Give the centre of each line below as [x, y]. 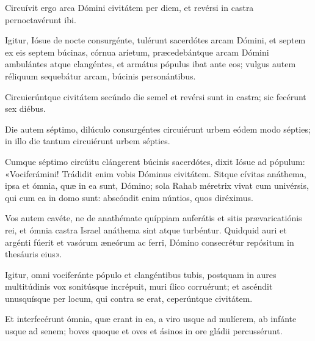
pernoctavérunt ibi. [41, 19]
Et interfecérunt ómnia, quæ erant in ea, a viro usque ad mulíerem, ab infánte [151, 319]
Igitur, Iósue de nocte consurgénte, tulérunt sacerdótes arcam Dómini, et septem [155, 40]
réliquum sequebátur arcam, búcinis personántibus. [100, 75]
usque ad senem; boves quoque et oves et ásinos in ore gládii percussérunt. [144, 331]
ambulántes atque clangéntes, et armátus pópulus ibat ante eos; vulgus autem [150, 64]
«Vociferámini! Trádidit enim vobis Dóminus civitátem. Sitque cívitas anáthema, [156, 173]
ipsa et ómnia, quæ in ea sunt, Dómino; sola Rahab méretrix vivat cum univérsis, [157, 185]
